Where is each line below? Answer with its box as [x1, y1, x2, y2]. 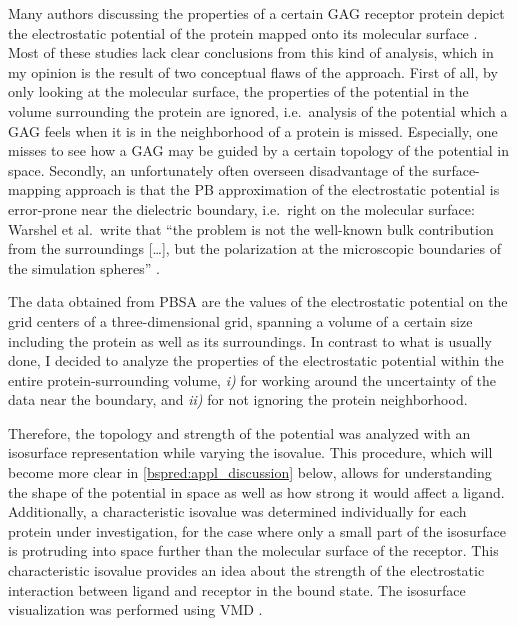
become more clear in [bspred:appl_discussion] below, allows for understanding [8, 462, 492, 483]
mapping [8, 179, 61, 200]
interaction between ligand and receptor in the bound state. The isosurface [8, 579, 466, 600]
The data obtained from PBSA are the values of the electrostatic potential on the [8, 291, 508, 312]
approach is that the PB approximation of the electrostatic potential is [65, 179, 500, 200]
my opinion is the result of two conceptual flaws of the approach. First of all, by [8, 61, 498, 82]
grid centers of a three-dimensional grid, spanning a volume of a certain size [8, 310, 473, 331]
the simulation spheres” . [8, 257, 160, 278]
